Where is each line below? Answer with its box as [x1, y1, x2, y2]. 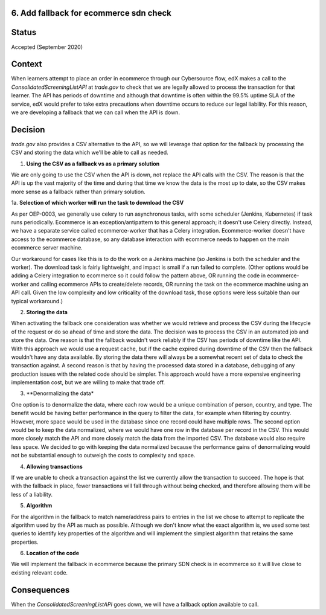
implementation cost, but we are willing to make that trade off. [11, 379, 165, 386]
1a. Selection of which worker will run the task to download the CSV [11, 199, 184, 207]
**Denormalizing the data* [26, 390, 94, 397]
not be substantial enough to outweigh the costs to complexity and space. [11, 452, 196, 459]
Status [11, 27, 37, 37]
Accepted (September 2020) [11, 43, 83, 51]
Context [11, 59, 42, 69]
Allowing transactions [26, 463, 83, 470]
